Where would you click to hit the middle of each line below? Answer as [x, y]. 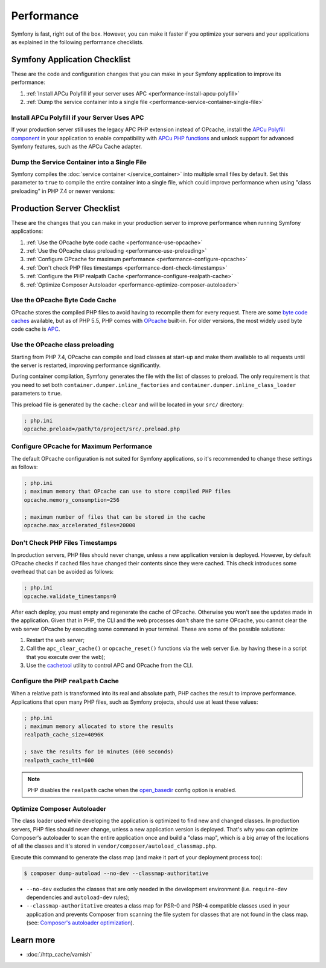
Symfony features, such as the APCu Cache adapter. [76, 146]
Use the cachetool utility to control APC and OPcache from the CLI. [110, 666]
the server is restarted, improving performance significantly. [86, 365]
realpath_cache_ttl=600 [59, 760]
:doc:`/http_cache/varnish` [59, 955]
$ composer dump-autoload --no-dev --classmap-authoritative [116, 873]
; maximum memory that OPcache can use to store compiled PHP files [127, 492]
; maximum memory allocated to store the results [99, 726]
